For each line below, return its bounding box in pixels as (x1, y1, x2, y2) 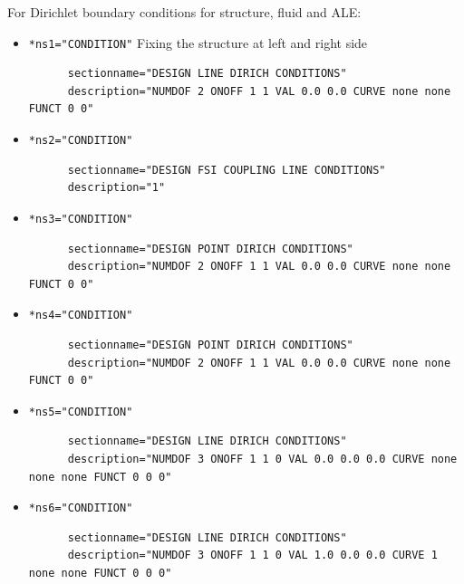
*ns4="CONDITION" (28, 309, 133, 322)
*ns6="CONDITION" (28, 502, 133, 515)
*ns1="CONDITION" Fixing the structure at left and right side (28, 33, 368, 52)
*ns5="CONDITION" (28, 405, 133, 418)
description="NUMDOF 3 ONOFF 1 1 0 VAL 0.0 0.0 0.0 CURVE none (67, 453, 458, 465)
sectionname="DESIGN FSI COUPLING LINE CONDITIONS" (67, 163, 386, 177)
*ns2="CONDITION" (28, 134, 133, 148)
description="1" (67, 181, 166, 195)
